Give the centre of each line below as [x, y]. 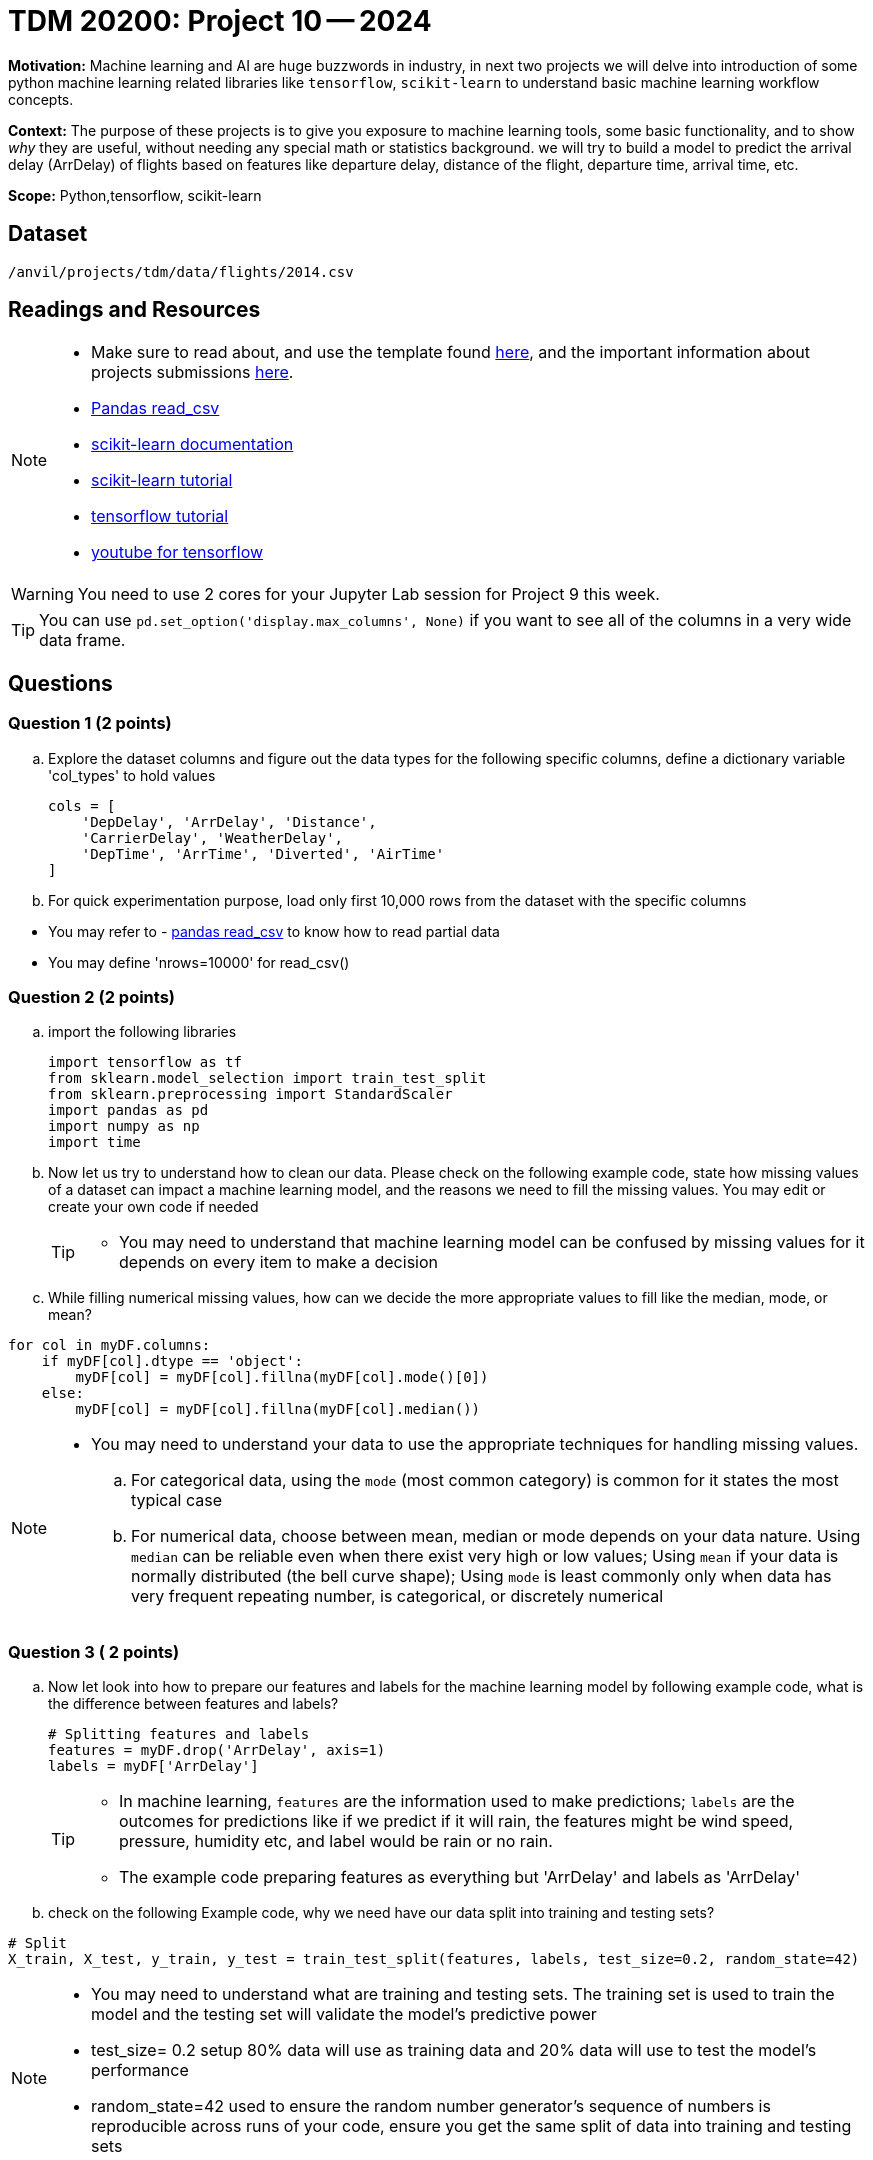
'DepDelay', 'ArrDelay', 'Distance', [229, 821]
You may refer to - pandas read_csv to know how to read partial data [274, 931]
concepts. [41, 99]
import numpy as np [124, 1126]
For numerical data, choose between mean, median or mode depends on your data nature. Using [496, 1536]
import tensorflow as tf [145, 1062]
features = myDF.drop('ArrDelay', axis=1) [217, 1750]
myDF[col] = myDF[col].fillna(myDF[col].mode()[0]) [282, 1377]
